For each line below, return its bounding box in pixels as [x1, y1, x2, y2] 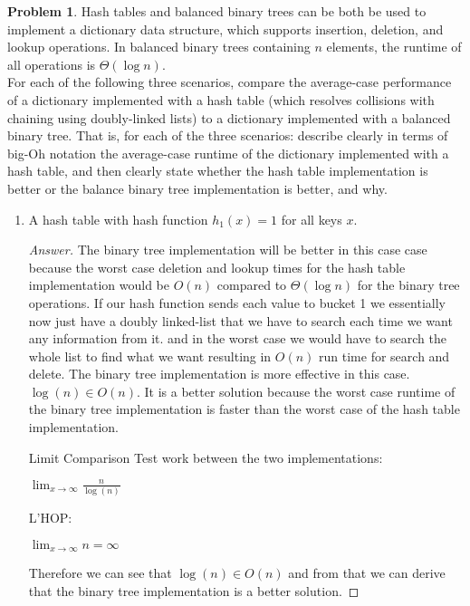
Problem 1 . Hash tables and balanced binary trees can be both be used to [7, 2, 427, 20]
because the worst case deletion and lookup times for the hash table [28, 257, 406, 276]
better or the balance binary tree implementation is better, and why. [7, 178, 388, 197]
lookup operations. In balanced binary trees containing [7, 37, 311, 56]
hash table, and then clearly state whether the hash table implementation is [7, 161, 428, 180]
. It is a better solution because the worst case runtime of [136, 381, 456, 400]
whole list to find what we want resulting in [28, 346, 272, 365]
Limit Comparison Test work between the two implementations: [28, 447, 383, 467]
